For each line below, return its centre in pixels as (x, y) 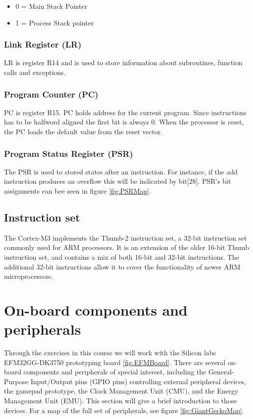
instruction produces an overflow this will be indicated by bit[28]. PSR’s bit (117, 181)
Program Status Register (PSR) (69, 153)
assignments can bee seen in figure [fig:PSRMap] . (77, 191)
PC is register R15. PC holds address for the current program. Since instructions (125, 112)
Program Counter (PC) (51, 94)
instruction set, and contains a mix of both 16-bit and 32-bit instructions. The (122, 257)
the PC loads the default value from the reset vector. (83, 131)
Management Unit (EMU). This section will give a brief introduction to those (120, 401)
